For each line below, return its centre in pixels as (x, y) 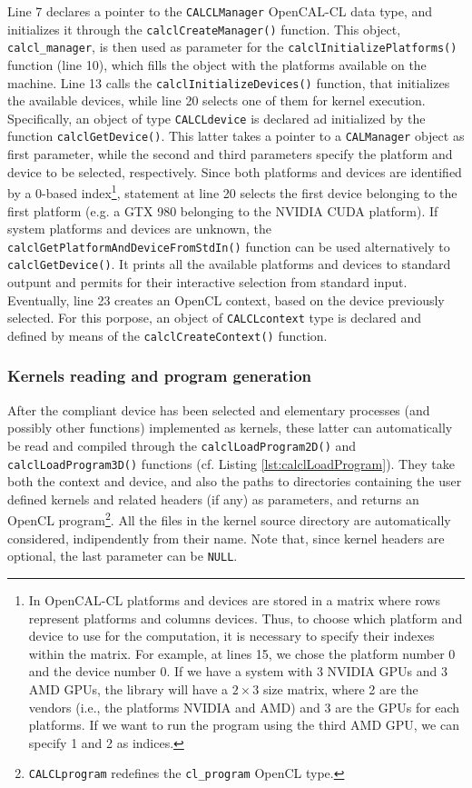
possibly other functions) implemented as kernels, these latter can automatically (230, 428)
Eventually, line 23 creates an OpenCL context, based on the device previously (226, 299)
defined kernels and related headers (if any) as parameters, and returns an (213, 499)
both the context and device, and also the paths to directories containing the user (235, 481)
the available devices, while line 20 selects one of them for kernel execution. (216, 100)
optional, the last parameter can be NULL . (123, 556)
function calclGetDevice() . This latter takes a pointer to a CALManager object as (236, 136)
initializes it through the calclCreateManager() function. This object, (204, 29)
